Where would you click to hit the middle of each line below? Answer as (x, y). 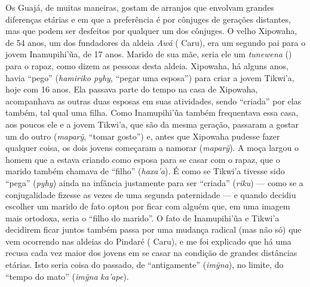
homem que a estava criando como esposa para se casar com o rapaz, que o (143, 159)
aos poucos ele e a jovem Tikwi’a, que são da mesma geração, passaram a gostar (152, 124)
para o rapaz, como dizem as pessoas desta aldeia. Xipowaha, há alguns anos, (147, 65)
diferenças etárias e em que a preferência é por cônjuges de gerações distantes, (148, 19)
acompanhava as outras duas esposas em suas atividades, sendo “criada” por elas (154, 101)
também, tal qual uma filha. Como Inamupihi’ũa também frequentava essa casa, (152, 112)
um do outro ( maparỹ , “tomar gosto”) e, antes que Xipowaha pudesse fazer (143, 136)
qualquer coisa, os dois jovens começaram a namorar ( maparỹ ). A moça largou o (152, 148)
